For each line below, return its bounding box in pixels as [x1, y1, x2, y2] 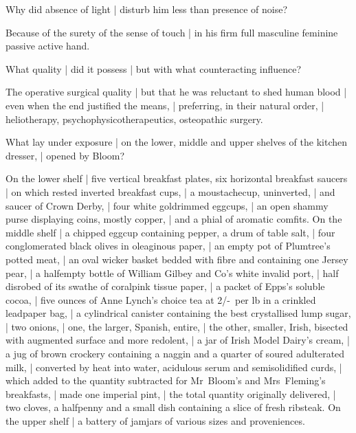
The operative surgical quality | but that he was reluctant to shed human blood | [5, 85, 347, 99]
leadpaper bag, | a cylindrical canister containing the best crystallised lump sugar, [5, 306, 351, 320]
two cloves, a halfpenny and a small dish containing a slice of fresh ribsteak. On [5, 400, 341, 414]
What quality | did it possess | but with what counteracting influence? [5, 61, 302, 76]
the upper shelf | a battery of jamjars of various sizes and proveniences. [5, 414, 305, 428]
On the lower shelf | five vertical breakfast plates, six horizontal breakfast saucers [5, 171, 348, 186]
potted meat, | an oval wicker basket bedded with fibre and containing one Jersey [5, 252, 348, 266]
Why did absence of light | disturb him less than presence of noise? [5, 2, 288, 16]
